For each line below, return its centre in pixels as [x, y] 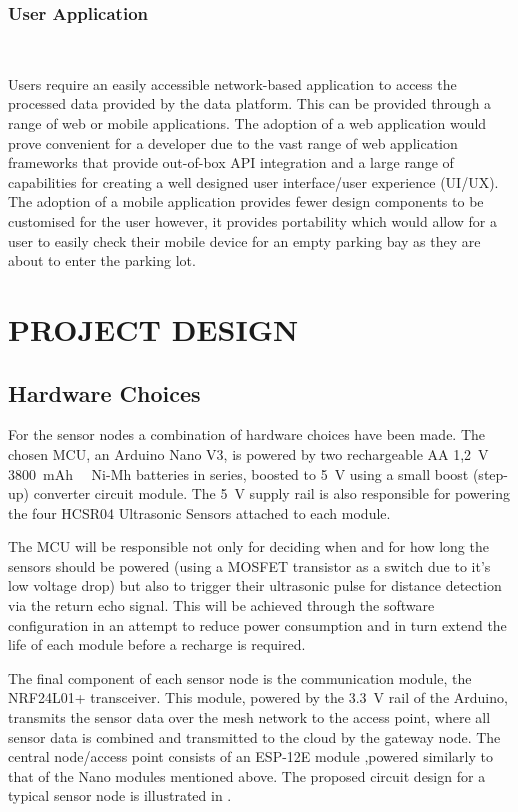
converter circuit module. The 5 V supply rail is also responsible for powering [271, 493]
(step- [490, 473]
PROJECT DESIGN [153, 328]
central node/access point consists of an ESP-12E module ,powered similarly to [250, 756]
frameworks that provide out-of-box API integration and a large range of [231, 162]
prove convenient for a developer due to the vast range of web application [233, 142]
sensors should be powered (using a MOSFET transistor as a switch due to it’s [249, 565]
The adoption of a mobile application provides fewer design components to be [246, 201]
